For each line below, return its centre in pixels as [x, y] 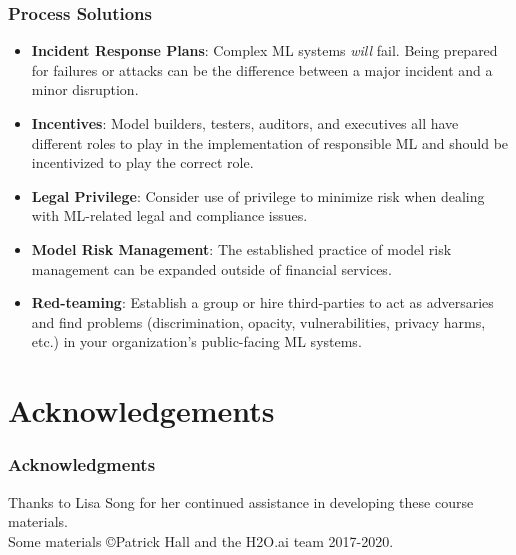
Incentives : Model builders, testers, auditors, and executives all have [245, 123]
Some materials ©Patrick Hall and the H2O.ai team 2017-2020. [201, 540]
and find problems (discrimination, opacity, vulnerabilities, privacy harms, [258, 321]
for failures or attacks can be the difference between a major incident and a [262, 69]
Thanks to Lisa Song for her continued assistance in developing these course [241, 501]
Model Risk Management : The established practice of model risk [241, 248]
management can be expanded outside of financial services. [211, 268]
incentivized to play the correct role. [142, 162]
